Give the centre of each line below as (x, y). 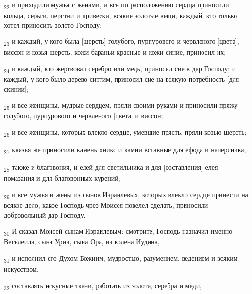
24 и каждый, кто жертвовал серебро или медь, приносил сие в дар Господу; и (120, 69)
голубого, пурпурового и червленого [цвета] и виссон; (84, 116)
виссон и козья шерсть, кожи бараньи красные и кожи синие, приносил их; (115, 52)
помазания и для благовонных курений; (62, 178)
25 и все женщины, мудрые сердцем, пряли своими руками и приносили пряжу (121, 106)
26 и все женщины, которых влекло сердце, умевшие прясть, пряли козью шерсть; (125, 133)
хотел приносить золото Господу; (53, 25)
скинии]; (16, 88)
